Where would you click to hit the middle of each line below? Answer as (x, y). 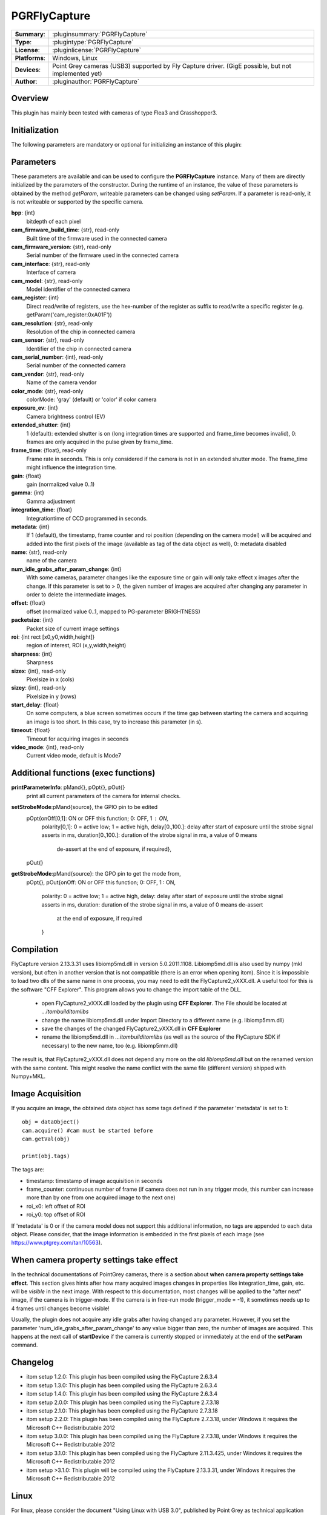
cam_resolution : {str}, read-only (52, 323)
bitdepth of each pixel (54, 221)
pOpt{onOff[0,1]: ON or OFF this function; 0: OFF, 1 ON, (97, 818)
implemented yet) (77, 73)
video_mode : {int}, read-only (48, 747)
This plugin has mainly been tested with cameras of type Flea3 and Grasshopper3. (114, 113)
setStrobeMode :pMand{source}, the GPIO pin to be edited (84, 807)
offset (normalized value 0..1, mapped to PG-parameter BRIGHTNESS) (114, 611)
